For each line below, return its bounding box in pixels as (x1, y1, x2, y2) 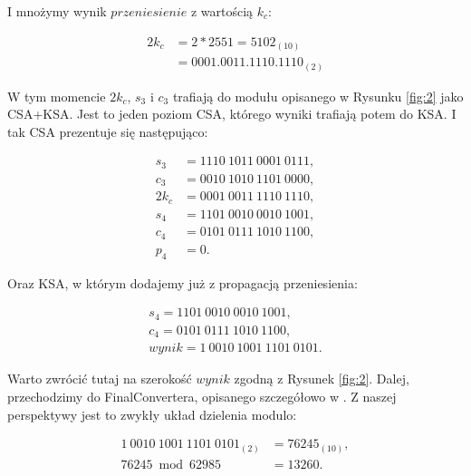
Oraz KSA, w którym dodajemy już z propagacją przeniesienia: (7, 273, 358, 292)
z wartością (190, 2, 254, 20)
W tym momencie (7, 86, 106, 105)
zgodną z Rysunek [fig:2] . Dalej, (234, 369, 409, 388)
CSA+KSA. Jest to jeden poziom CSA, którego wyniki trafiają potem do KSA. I (7, 104, 457, 123)
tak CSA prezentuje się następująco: (7, 121, 208, 141)
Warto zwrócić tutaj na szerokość (7, 369, 192, 388)
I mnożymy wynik (7, 2, 107, 20)
